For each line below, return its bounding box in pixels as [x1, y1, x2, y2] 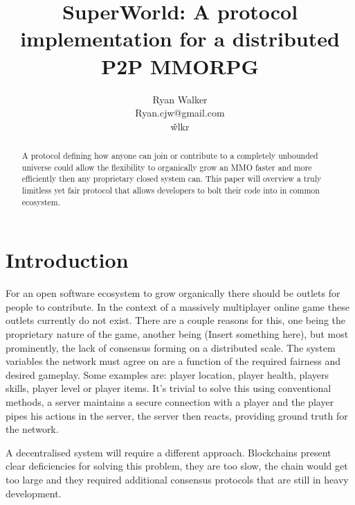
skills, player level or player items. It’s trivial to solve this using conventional [6, 381, 331, 395]
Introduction [6, 246, 129, 274]
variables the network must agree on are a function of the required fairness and [6, 354, 340, 368]
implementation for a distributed [20, 24, 340, 53]
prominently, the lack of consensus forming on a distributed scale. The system [6, 340, 336, 354]
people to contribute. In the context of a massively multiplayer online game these [6, 299, 349, 314]
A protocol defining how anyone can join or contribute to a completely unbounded [21, 150, 318, 162]
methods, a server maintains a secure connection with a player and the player [6, 395, 334, 409]
